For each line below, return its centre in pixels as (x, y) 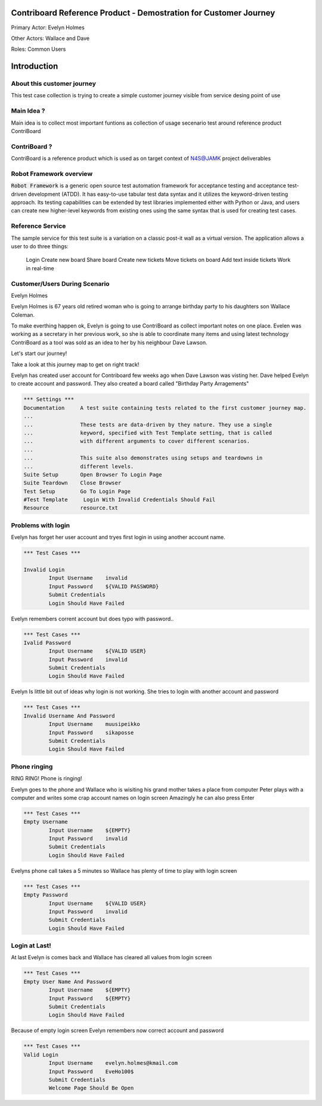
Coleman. (23, 315)
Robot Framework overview (52, 174)
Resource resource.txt (71, 508)
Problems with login (41, 525)
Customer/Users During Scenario (60, 283)
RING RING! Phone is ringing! (47, 778)
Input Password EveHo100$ (91, 1071)
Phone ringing (32, 767)
